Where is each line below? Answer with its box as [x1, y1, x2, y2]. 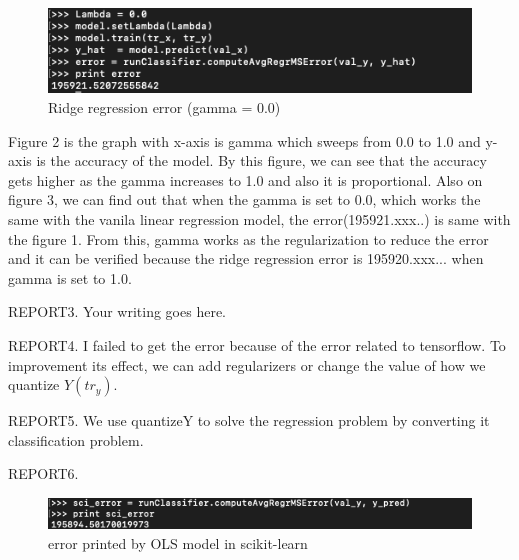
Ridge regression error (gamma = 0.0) [48, 97, 281, 118]
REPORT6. [8, 463, 79, 484]
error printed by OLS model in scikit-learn [48, 532, 308, 553]
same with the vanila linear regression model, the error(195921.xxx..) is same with [8, 209, 511, 230]
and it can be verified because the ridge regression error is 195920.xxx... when [8, 248, 484, 269]
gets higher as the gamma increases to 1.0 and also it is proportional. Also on [8, 169, 483, 190]
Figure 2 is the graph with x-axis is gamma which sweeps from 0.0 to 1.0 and [8, 130, 481, 151]
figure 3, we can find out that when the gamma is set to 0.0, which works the [8, 189, 481, 210]
